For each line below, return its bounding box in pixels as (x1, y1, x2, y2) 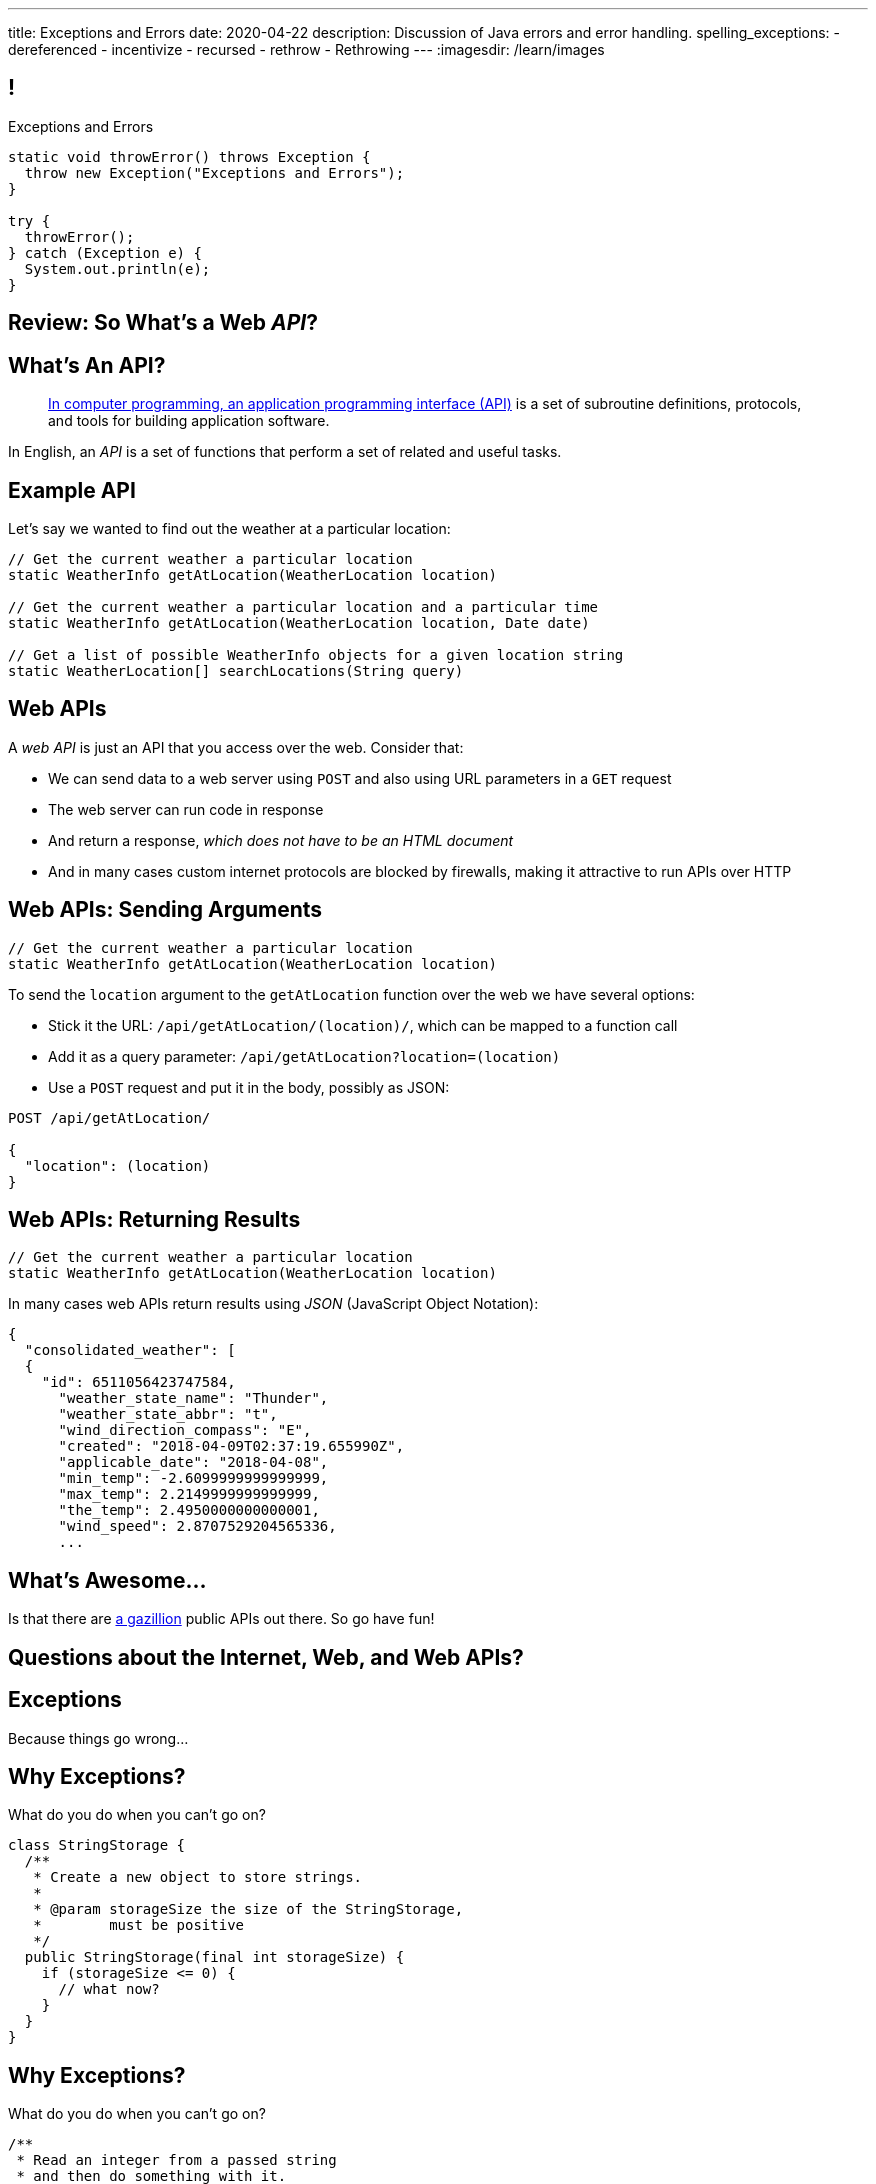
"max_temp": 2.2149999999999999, (58, 1486, 320, 1503)
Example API (8, 477, 136, 503)
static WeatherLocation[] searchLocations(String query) (8, 662, 464, 679)
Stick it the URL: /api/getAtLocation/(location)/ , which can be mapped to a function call (48, 1016, 678, 1034)
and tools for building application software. (48, 412, 330, 430)
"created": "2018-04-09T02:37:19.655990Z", (58, 1438, 405, 1455)
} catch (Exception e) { (8, 244, 202, 261)
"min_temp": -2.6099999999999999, (58, 1470, 329, 1487)
